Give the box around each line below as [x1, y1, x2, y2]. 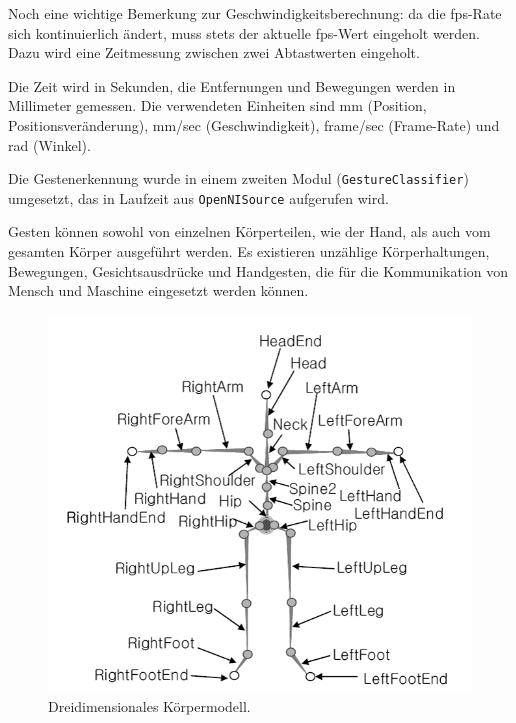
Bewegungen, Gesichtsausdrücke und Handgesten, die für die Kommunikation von [8, 260, 509, 281]
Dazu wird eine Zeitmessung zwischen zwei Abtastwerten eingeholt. [8, 42, 420, 63]
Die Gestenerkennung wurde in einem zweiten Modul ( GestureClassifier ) [8, 168, 469, 189]
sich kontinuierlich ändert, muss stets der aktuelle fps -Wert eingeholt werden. [8, 22, 481, 43]
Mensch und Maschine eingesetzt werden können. [8, 280, 309, 301]
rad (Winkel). [8, 134, 91, 155]
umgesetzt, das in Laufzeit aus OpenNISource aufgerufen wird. [8, 187, 389, 208]
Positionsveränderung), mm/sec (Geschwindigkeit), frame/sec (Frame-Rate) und [8, 114, 500, 135]
